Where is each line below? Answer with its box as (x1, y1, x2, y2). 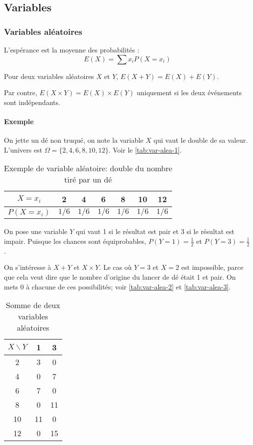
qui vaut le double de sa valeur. (153, 135, 248, 145)
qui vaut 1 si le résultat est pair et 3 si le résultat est (76, 226, 235, 236)
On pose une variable (4, 226, 68, 236)
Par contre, (4, 87, 37, 98)
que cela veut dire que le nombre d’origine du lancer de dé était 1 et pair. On (4, 271, 236, 282)
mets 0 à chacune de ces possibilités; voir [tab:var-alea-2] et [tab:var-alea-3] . (4, 281, 231, 291)
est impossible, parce (181, 262, 244, 272)
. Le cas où (99, 262, 132, 272)
